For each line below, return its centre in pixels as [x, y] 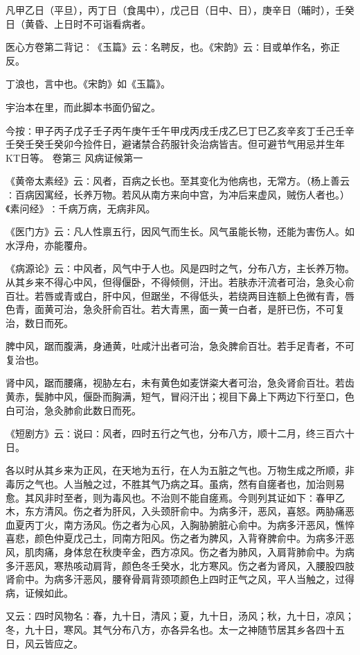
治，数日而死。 [39, 322]
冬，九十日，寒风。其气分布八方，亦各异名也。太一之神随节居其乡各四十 [170, 629]
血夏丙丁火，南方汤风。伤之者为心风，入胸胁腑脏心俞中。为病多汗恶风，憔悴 [180, 524]
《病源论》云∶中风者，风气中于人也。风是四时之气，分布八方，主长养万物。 [180, 268]
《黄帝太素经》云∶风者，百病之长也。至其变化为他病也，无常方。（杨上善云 [178, 181]
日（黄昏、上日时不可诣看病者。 [78, 23]
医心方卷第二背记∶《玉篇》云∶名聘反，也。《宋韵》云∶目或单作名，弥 [168, 47]
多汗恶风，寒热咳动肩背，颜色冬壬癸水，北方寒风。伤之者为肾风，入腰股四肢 [180, 565]
